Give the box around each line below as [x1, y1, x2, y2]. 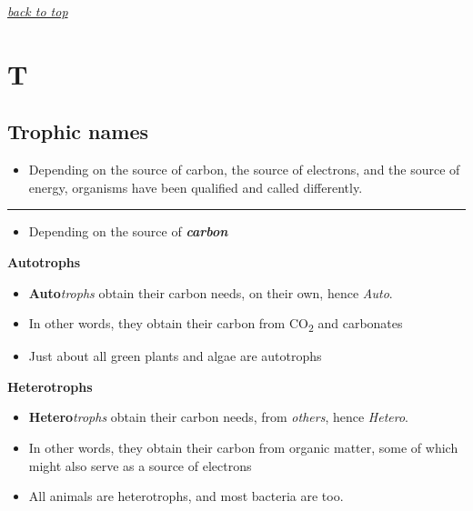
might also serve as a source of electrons [28, 456, 252, 475]
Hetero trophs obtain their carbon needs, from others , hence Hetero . [28, 407, 409, 426]
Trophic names [7, 117, 149, 145]
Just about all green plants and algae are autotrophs [28, 346, 322, 366]
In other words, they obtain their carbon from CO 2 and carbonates [28, 314, 403, 335]
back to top [7, 2, 68, 20]
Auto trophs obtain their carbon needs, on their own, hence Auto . [28, 283, 393, 302]
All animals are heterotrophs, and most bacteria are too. [28, 486, 344, 506]
